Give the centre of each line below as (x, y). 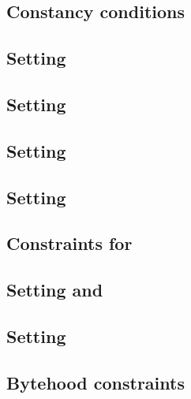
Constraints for (69, 243)
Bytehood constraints (95, 382)
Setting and (55, 290)
